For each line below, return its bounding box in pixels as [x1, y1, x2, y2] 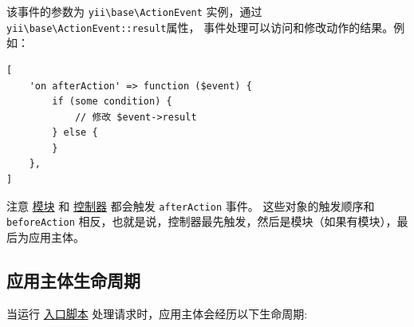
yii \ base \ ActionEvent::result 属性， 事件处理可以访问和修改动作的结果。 [6, 18, 394, 35]
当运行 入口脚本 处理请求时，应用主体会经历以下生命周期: [6, 305, 308, 321]
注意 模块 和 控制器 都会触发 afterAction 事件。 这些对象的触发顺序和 [6, 197, 375, 214]
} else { [52, 127, 98, 139]
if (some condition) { [52, 96, 172, 108]
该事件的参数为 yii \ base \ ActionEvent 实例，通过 [6, 3, 262, 19]
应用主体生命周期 [6, 267, 140, 292]
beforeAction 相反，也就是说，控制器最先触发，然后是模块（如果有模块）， [6, 213, 397, 230]
